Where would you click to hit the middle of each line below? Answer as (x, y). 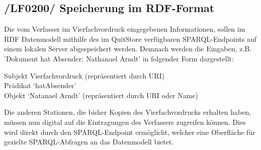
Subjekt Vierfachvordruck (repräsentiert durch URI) (84, 75)
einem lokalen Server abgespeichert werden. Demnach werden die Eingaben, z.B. (128, 49)
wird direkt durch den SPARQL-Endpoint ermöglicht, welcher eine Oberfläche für (130, 132)
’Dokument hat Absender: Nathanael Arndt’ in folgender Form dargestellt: (119, 58)
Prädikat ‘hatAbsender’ (40, 85)
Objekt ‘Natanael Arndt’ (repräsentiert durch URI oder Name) (101, 95)
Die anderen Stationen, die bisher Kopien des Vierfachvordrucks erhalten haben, (128, 112)
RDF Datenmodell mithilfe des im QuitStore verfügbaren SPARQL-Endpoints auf (130, 39)
